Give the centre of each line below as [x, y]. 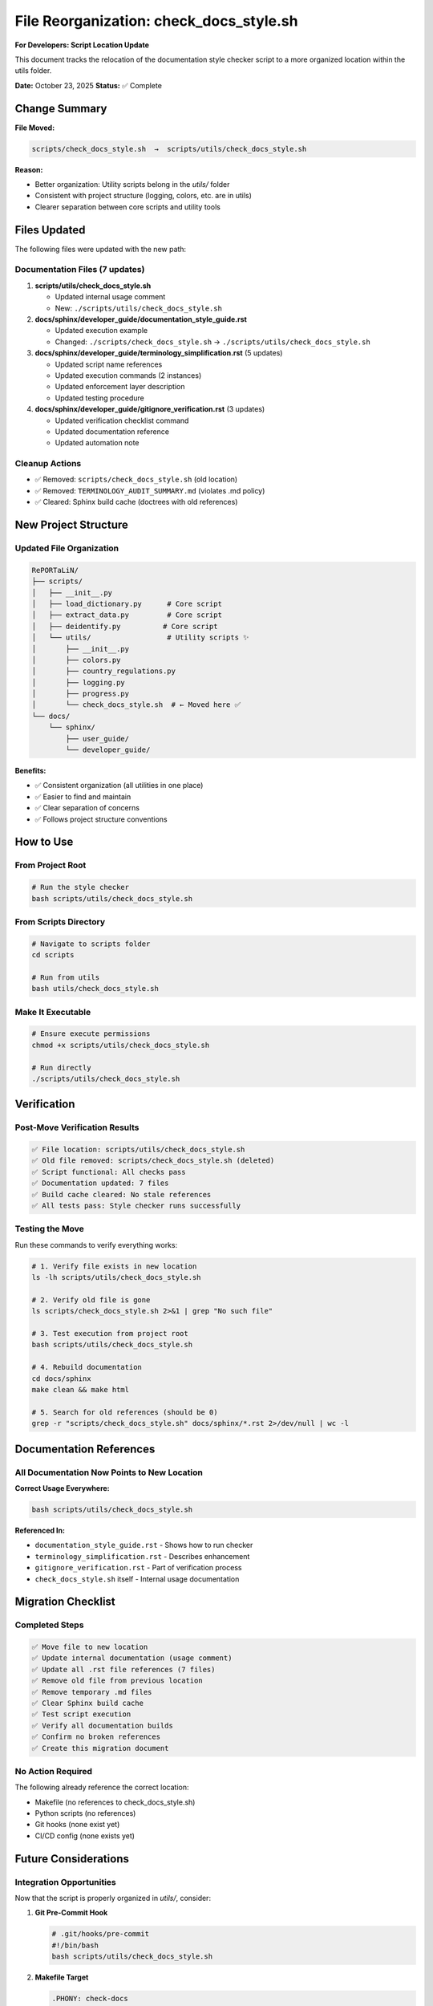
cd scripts [53, 955]
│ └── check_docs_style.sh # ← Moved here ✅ [136, 705]
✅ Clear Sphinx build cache [88, 1703]
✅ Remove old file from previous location [117, 1681]
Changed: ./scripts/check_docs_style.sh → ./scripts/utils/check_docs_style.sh [212, 342]
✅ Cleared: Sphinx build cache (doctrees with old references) [136, 502]
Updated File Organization [67, 548]
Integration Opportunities [65, 1882]
